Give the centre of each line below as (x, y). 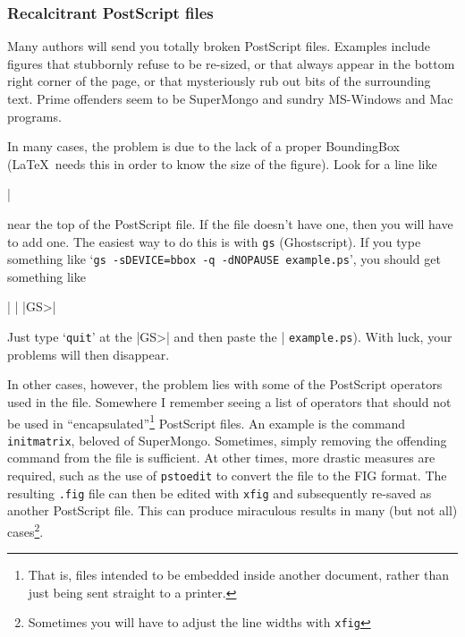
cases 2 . (25, 530)
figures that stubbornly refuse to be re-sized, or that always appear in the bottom (231, 63)
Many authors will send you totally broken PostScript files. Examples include (219, 46)
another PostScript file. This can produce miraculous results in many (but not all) (232, 510)
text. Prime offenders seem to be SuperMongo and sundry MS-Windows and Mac (230, 98)
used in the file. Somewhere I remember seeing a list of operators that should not (229, 401)
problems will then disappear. (89, 354)
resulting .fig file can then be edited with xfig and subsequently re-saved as (220, 493)
